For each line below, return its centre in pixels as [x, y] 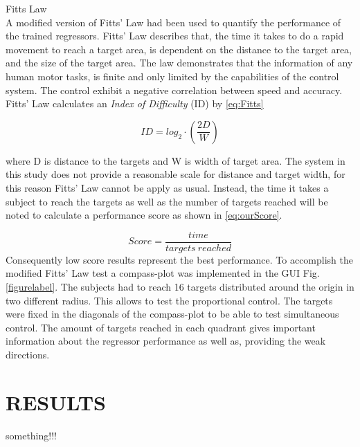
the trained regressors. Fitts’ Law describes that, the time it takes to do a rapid [175, 36]
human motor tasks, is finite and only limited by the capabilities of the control [172, 76]
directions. [28, 354]
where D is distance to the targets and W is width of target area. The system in [175, 160]
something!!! [31, 435]
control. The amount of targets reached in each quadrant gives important [161, 327]
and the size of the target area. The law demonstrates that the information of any [179, 63]
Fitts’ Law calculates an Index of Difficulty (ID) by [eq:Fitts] [135, 103]
